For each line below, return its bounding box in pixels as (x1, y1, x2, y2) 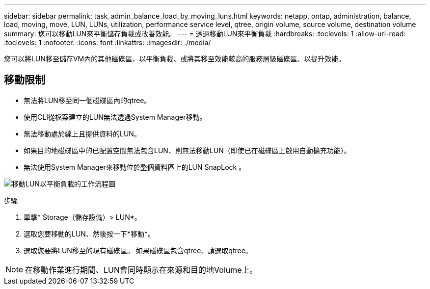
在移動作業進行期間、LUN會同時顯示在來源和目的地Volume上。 (25, 264, 258, 275)
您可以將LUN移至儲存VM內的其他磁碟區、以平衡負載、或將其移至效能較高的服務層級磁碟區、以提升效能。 (4, 54, 346, 63)
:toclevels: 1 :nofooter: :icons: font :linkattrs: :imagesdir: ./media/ (4, 38, 211, 47)
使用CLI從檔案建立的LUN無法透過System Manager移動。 (24, 112, 207, 121)
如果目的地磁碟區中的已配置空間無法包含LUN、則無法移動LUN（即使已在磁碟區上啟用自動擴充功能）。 (24, 146, 351, 155)
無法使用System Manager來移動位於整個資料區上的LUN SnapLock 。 (24, 162, 246, 171)
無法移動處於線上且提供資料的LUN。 (24, 129, 141, 138)
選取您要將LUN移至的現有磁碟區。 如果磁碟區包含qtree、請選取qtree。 (24, 246, 252, 255)
